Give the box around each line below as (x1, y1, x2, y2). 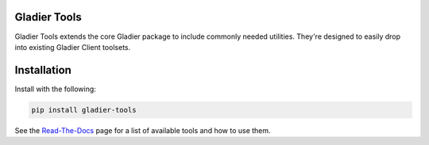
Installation (14, 63, 71, 77)
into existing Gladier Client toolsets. (14, 42, 131, 52)
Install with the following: (14, 84, 97, 93)
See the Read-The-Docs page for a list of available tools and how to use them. (14, 125, 271, 135)
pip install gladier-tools (31, 105, 137, 114)
